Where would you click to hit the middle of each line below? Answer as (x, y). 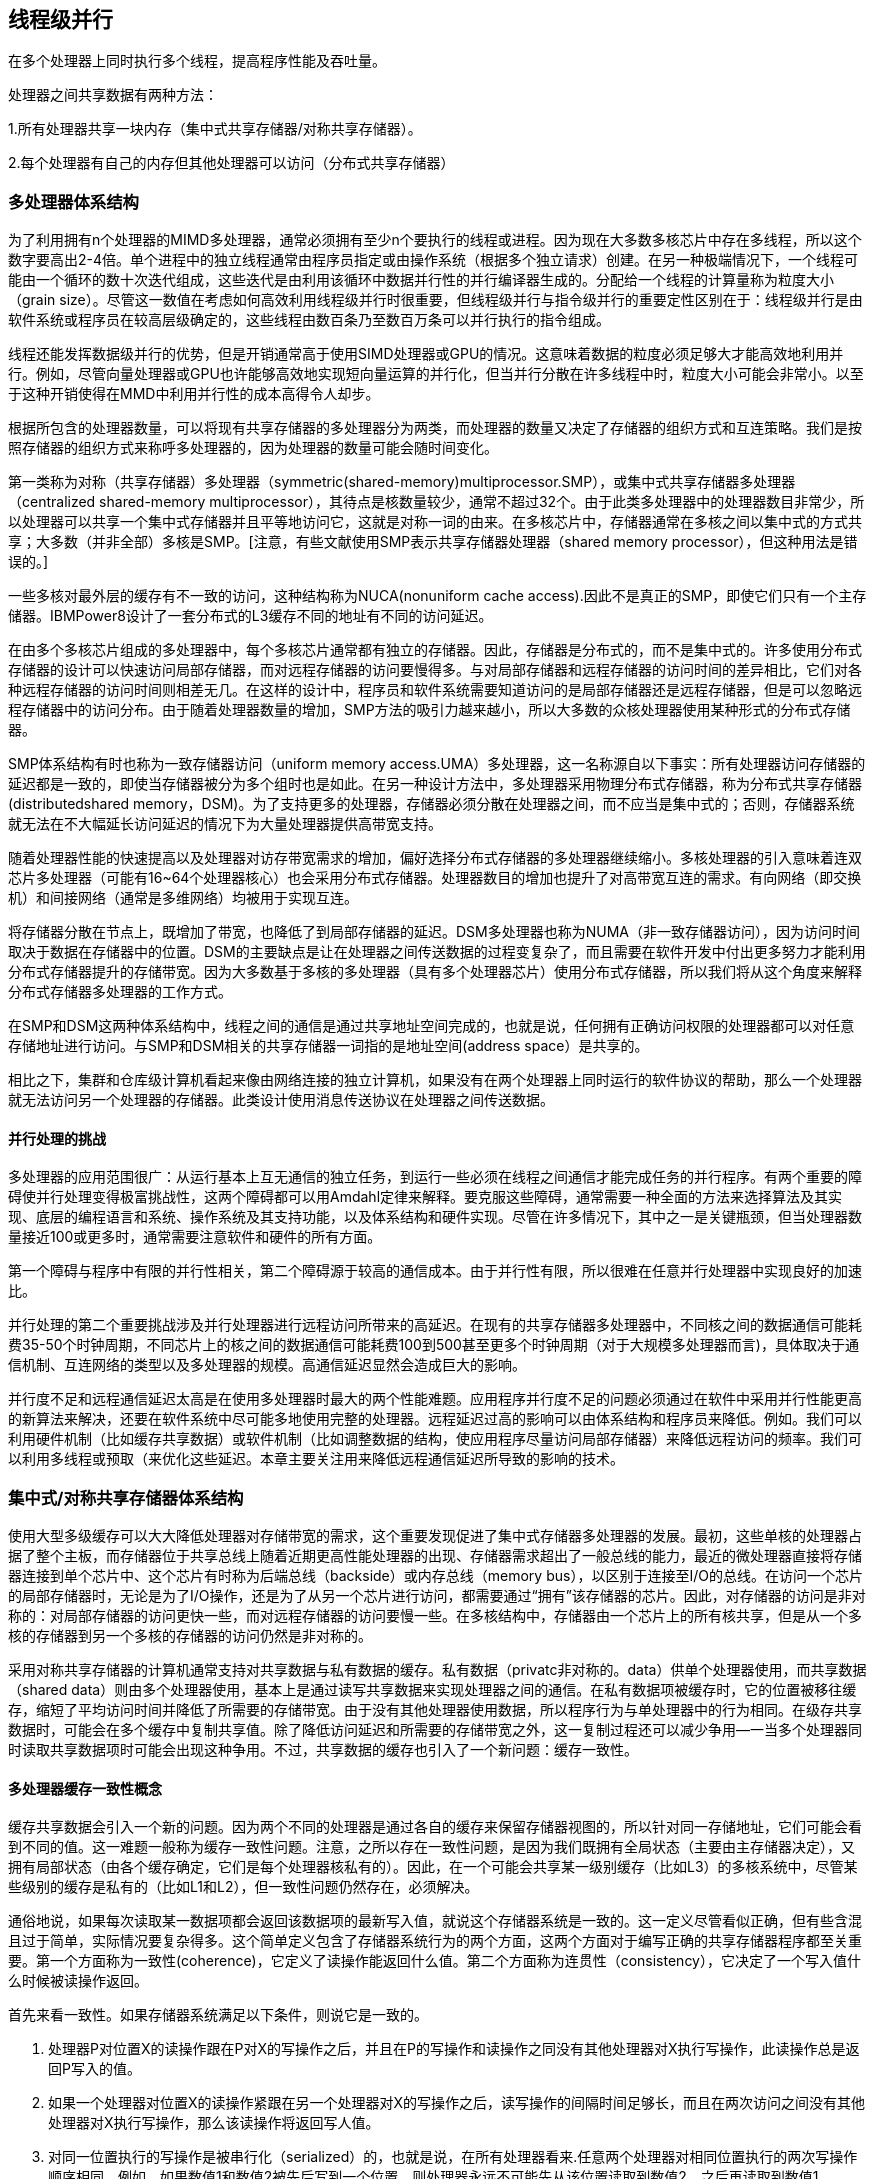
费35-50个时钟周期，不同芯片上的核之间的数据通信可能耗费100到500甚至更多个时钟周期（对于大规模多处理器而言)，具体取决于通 (433, 1345)
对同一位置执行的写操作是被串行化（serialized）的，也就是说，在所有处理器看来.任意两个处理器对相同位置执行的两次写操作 (453, 2157)
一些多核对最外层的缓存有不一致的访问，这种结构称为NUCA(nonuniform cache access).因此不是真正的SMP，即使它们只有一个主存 (437, 596)
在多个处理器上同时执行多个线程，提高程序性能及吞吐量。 (197, 61)
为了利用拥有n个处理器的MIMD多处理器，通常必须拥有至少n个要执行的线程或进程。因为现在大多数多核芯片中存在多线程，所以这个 (435, 240)
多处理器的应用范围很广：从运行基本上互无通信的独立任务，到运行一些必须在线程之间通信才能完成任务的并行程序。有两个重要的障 (435, 1177)
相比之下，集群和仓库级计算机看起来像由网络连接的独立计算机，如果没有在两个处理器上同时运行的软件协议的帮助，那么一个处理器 (435, 1080)
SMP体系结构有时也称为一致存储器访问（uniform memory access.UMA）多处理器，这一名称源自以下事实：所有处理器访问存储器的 (437, 764)
